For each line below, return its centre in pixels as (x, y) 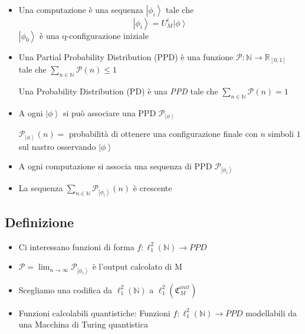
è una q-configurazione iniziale (94, 35)
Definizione (40, 222)
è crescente (152, 188)
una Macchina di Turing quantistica (83, 324)
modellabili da (271, 312)
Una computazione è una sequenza (81, 9)
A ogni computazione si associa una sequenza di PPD (115, 166)
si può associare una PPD (109, 112)
